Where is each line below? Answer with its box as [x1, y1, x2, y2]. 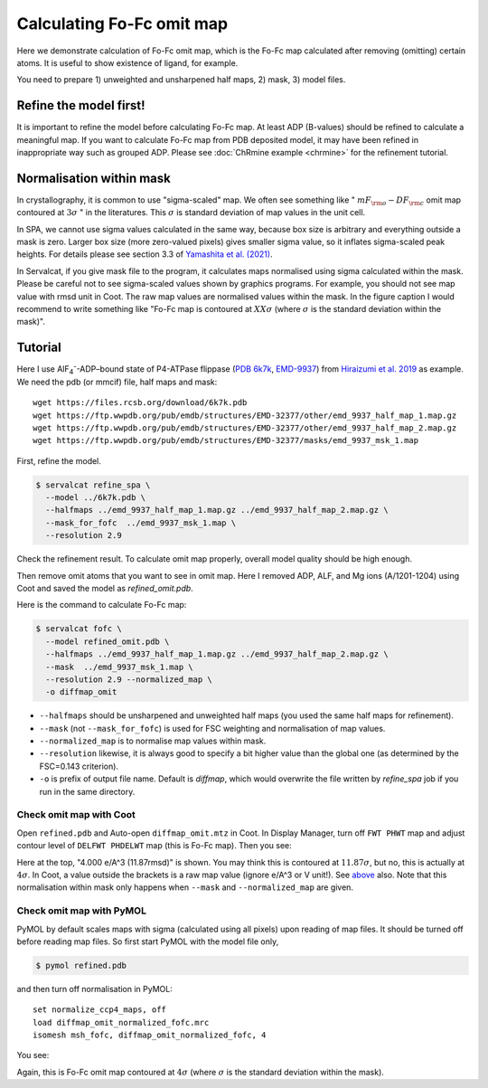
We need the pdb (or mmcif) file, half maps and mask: [16, 376, 218, 387]
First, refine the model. [16, 455, 101, 466]
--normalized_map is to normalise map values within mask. [39, 735, 267, 746]
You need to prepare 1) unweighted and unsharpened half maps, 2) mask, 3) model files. [16, 74, 346, 85]
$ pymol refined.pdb [35, 960, 127, 970]
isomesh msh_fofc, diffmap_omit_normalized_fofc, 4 [33, 1030, 267, 1040]
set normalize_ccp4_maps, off [33, 1005, 167, 1015]
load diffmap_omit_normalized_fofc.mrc [33, 1017, 210, 1027]
